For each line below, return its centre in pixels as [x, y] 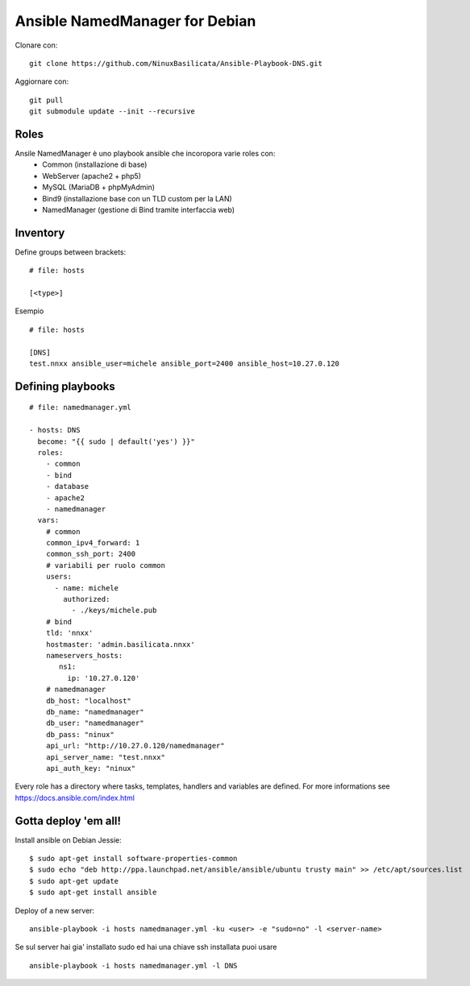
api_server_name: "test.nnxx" [105, 757]
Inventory [40, 232]
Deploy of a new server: [55, 910]
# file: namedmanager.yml [81, 408]
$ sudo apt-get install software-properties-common [133, 858]
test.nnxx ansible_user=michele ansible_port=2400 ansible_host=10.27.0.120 [185, 364]
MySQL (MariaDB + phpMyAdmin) [99, 187]
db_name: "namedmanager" [95, 712]
